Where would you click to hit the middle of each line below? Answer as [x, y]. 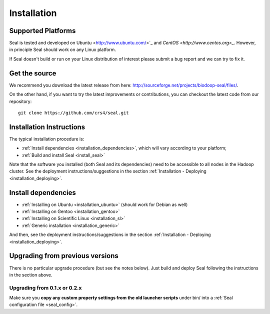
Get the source [33, 73]
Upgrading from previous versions [64, 256]
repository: [20, 101]
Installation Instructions [47, 127]
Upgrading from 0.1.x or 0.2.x [45, 287]
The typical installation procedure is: [47, 139]
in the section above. [31, 274]
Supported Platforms [42, 31]
